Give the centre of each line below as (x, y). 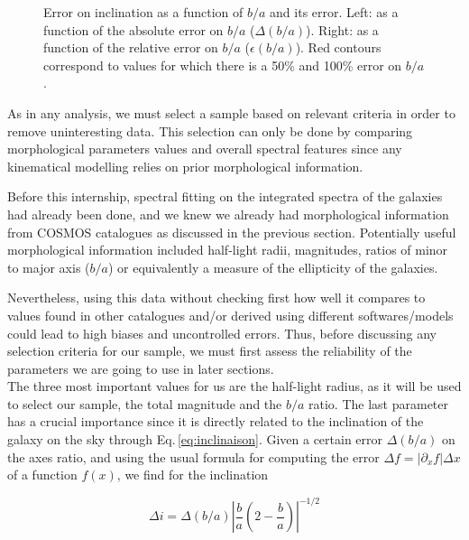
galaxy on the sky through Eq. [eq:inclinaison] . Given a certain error (195, 439)
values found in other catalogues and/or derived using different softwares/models (230, 315)
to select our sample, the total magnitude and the (145, 403)
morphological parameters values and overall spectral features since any (205, 149)
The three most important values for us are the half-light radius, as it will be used (234, 386)
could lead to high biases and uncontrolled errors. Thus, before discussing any (222, 333)
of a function (42, 475)
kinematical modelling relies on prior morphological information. (185, 166)
